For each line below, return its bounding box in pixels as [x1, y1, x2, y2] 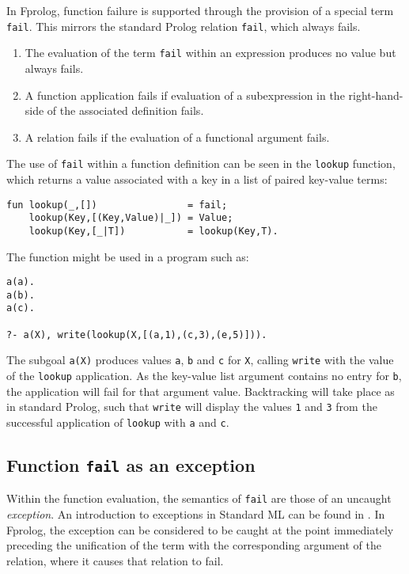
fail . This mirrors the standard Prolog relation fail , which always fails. [6, 17, 361, 34]
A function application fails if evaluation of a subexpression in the [25, 86, 345, 103]
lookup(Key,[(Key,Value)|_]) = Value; [28, 212, 233, 224]
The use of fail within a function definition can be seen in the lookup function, [6, 155, 396, 172]
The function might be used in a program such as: [6, 248, 249, 264]
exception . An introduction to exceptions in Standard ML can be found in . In [6, 506, 385, 523]
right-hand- [348, 86, 403, 103]
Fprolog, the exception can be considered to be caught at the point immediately [6, 521, 394, 538]
